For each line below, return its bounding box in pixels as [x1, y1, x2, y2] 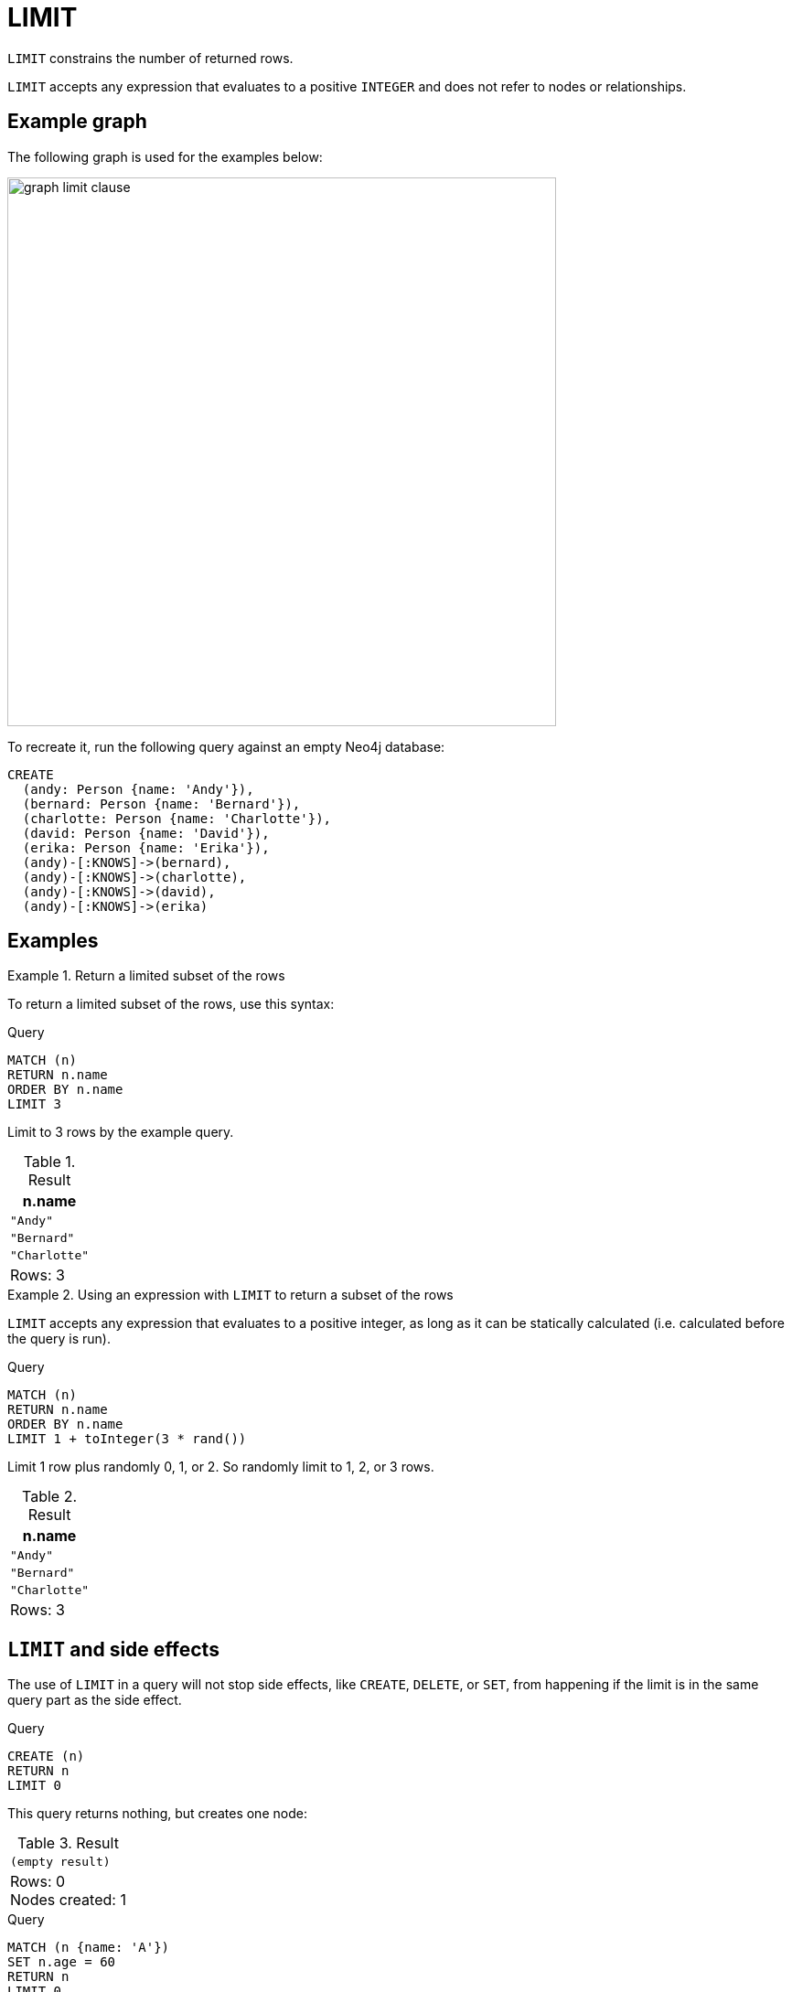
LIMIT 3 [7, 1097, 62, 1112]
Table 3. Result [16, 1834, 119, 1853]
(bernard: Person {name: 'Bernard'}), [22, 796, 301, 811]
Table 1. [23, 1152, 76, 1172]
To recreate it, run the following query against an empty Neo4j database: [7, 738, 445, 755]
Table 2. [22, 1487, 78, 1506]
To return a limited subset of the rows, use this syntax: [7, 996, 335, 1012]
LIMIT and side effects [7, 1637, 219, 1661]
